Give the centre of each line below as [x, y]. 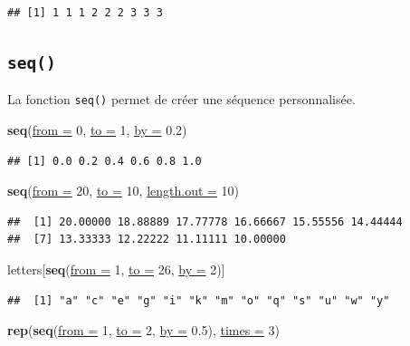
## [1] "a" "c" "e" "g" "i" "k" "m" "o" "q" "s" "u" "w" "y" [199, 300]
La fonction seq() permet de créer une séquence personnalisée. [181, 99]
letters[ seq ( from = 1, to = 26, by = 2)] [116, 269]
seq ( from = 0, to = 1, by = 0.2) [97, 130]
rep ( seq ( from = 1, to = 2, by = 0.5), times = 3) [143, 330]
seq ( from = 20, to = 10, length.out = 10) [124, 191]
